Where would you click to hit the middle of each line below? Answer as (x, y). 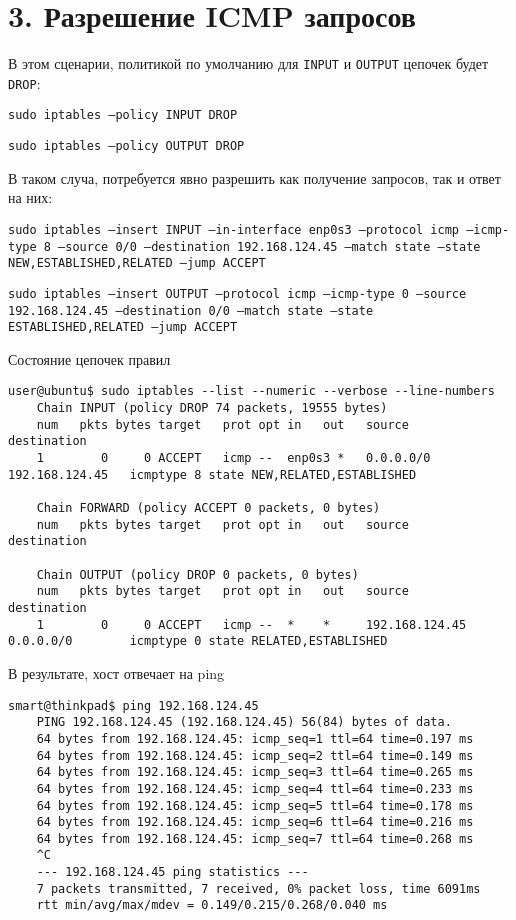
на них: (30, 197)
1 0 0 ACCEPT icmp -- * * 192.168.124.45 (251, 624)
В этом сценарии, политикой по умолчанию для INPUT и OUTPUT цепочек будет (248, 63)
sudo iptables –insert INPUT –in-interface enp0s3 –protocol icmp (234, 229)
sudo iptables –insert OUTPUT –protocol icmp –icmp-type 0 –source (237, 293)
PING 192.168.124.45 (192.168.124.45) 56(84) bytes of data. (244, 722)
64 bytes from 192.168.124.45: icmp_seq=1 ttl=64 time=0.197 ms (255, 738)
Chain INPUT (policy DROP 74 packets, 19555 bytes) (212, 408)
